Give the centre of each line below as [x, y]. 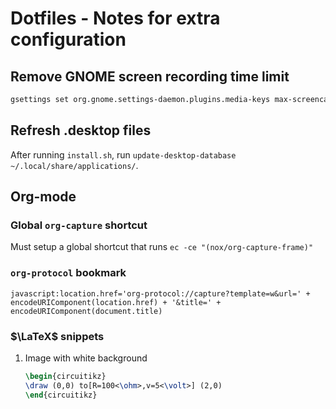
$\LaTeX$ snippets [57, 336]
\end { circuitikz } [61, 395]
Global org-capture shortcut [79, 225]
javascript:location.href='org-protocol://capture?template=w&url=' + [160, 293]
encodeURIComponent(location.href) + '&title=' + [116, 302]
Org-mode [43, 197]
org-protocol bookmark [68, 273]
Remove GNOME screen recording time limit [150, 76]
